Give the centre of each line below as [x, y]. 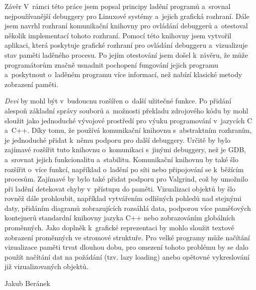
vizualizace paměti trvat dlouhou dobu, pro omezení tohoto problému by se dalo [127, 247]
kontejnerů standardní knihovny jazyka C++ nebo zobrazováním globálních [120, 218]
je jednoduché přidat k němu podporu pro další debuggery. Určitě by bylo [118, 140]
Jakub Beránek [27, 283]
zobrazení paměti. [32, 84]
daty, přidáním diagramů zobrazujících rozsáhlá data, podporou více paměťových [128, 208]
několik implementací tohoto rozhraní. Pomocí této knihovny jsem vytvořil [118, 35]
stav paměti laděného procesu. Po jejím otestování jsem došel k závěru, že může [126, 54]
